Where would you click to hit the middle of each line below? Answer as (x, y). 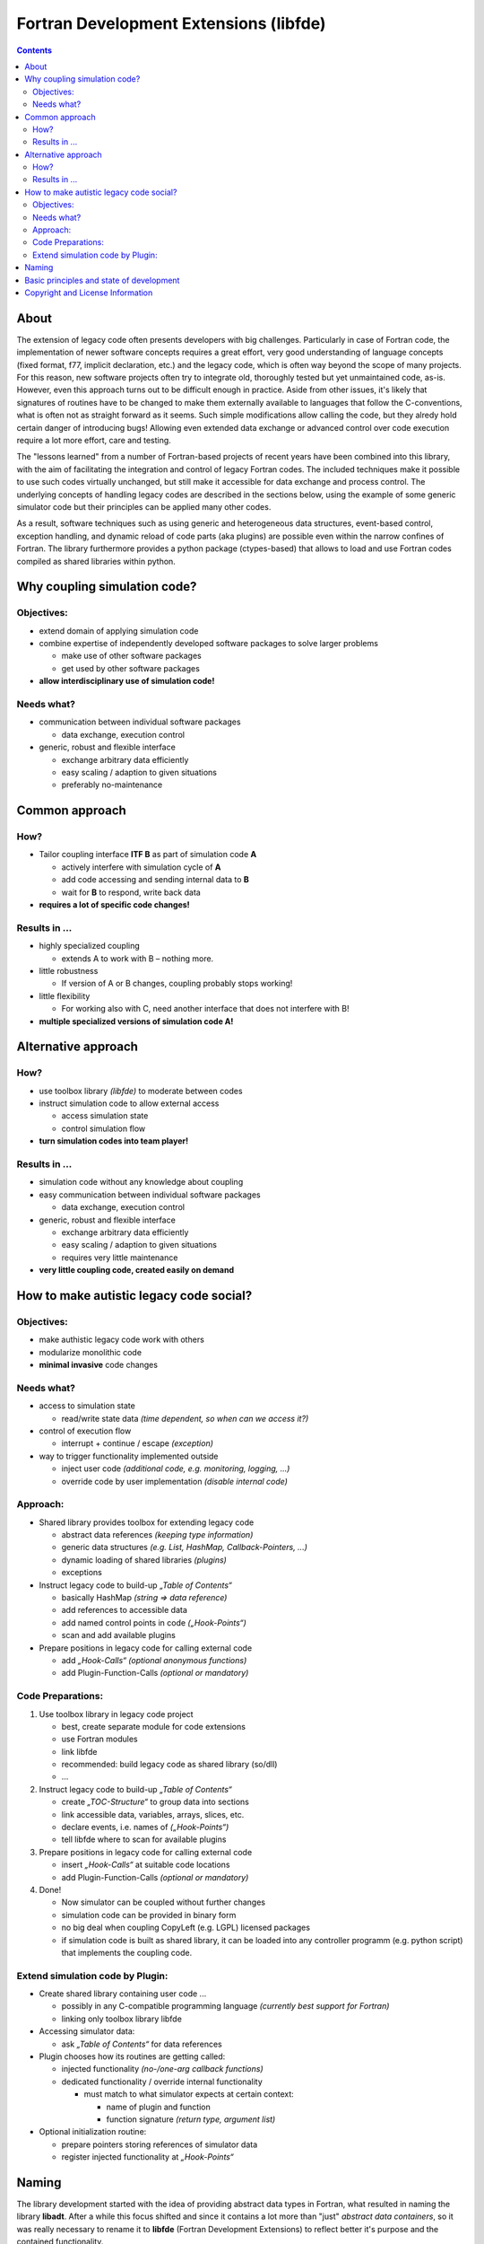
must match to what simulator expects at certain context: (189, 2094)
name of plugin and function (158, 2107)
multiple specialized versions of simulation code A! (136, 1021)
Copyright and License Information (89, 293)
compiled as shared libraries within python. (96, 561)
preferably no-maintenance (112, 785)
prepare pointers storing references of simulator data (160, 2144)
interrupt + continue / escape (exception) (138, 1443)
